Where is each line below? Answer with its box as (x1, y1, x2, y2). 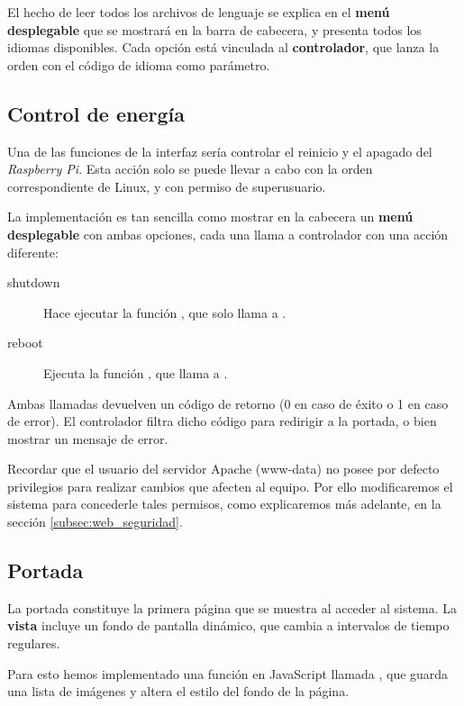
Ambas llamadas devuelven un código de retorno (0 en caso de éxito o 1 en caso (7, 394, 449, 412)
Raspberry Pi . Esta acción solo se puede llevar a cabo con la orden (7, 159, 373, 178)
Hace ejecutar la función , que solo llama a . (43, 303, 287, 321)
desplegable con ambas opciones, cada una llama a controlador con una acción (7, 224, 449, 243)
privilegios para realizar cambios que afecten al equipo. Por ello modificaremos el (7, 476, 453, 495)
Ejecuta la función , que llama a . (43, 363, 228, 382)
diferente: (7, 242, 59, 261)
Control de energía (7, 99, 185, 127)
